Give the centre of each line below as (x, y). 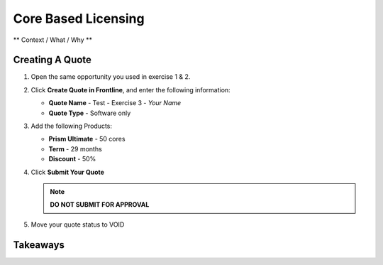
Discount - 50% (72, 159)
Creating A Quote (52, 60)
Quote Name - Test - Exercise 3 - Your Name (115, 103)
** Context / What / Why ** (52, 40)
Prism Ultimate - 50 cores (87, 139)
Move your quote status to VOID (78, 225)
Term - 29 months (75, 148)
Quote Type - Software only (90, 113)
